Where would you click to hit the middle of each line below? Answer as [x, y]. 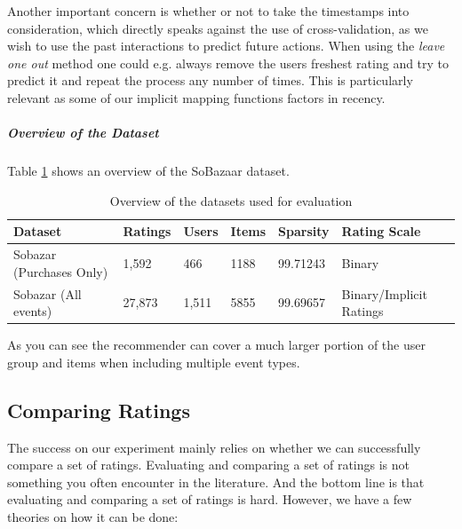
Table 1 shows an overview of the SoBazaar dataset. [148, 171]
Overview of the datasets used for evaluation [231, 200]
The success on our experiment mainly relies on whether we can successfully [214, 447]
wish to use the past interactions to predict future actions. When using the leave [226, 46]
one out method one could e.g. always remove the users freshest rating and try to [228, 63]
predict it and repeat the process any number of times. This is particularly [210, 80]
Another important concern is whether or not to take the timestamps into [208, 11]
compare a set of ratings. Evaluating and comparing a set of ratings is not [209, 465]
